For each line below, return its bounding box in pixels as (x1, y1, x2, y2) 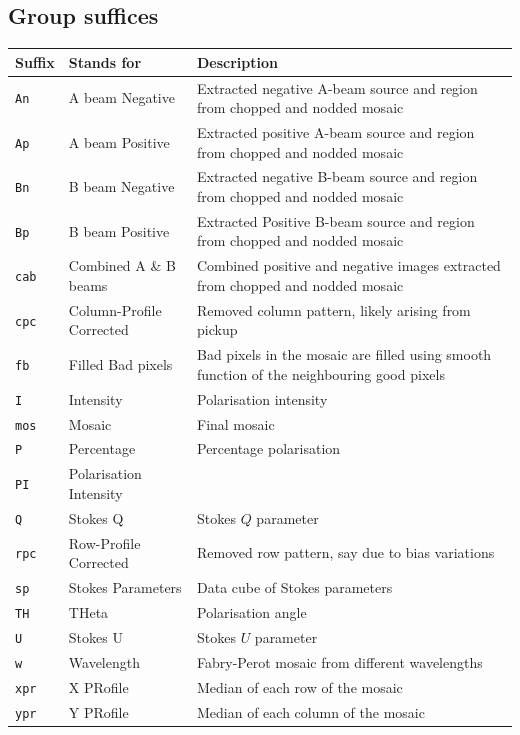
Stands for (68, 51, 142, 72)
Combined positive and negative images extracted (197, 255, 501, 276)
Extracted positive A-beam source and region (197, 121, 475, 142)
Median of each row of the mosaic (197, 676, 403, 697)
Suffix (15, 51, 55, 72)
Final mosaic (197, 413, 275, 434)
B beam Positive (68, 220, 170, 241)
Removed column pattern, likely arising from (197, 299, 471, 320)
